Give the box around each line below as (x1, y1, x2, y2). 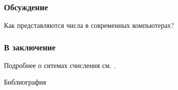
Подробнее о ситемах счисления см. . (4, 60, 116, 70)
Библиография (4, 76, 46, 87)
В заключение (4, 41, 56, 53)
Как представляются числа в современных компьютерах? (4, 20, 174, 30)
